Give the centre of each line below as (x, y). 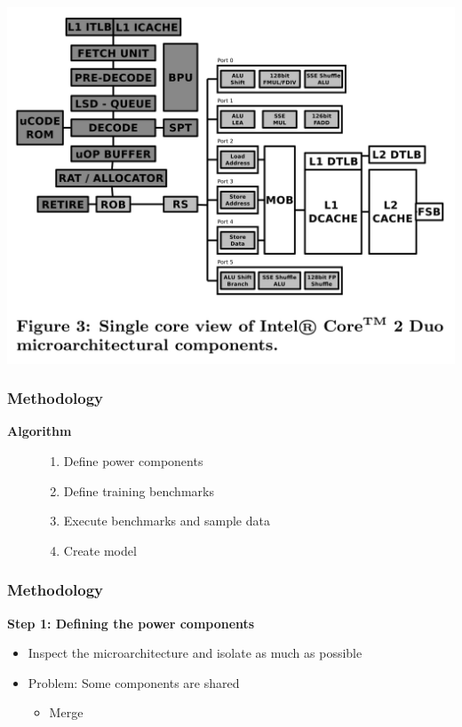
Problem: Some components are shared (134, 682)
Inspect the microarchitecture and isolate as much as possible (195, 653)
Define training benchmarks (139, 490)
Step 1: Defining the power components (131, 623)
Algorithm (40, 431)
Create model (100, 550)
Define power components (133, 461)
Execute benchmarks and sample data (167, 521)
